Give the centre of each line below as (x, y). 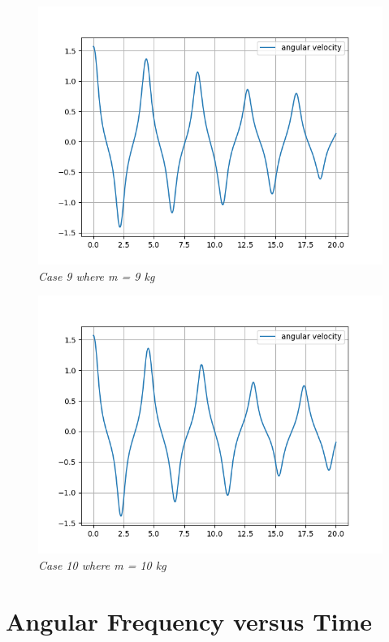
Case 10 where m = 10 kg (102, 564)
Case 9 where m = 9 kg (97, 276)
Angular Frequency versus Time (189, 620)
